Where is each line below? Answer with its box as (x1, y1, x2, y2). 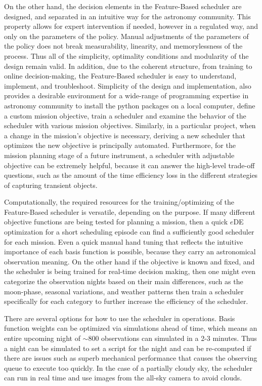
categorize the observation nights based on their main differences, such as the (4, 276, 243, 287)
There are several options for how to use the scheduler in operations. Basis (4, 313, 235, 323)
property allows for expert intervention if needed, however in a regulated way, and (4, 21, 258, 31)
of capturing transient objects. (4, 179, 98, 190)
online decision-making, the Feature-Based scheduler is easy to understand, (4, 70, 237, 81)
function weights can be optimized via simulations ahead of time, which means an (4, 323, 257, 333)
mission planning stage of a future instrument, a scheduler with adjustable (4, 149, 235, 160)
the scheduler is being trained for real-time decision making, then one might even (4, 266, 255, 277)
